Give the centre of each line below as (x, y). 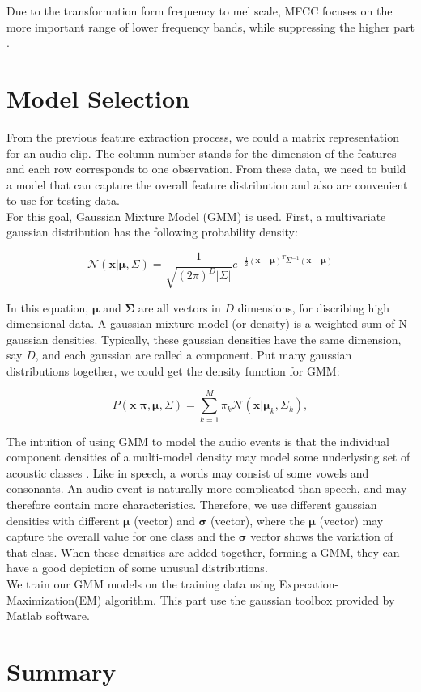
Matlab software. (48, 616)
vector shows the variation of (322, 536)
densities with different (63, 520)
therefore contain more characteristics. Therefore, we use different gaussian (192, 504)
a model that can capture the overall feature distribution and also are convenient (207, 184)
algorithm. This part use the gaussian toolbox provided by (250, 599)
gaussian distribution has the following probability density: (152, 232)
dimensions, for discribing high (314, 307)
